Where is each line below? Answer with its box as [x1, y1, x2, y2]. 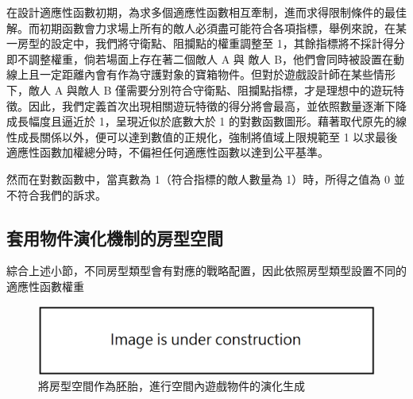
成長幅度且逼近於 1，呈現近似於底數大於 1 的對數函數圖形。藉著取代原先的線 [6, 113, 407, 130]
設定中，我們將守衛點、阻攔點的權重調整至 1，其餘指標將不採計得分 [50, 35, 405, 52]
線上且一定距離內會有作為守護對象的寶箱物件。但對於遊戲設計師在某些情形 [6, 66, 396, 83]
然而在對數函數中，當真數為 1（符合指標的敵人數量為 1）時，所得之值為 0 [6, 170, 390, 187]
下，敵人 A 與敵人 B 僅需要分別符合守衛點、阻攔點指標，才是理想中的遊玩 [6, 81, 394, 98]
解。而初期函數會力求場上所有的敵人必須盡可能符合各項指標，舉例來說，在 [6, 19, 396, 36]
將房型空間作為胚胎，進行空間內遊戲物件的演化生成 [38, 378, 305, 394]
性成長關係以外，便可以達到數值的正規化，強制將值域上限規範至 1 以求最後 [6, 128, 398, 145]
